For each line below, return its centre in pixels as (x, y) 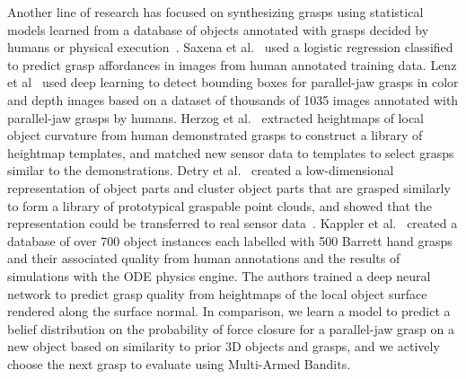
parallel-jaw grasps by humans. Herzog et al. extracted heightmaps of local (216, 117)
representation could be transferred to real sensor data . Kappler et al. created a (233, 223)
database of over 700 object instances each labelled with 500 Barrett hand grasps (230, 240)
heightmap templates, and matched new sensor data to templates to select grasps (231, 152)
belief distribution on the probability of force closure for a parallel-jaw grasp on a (231, 328)
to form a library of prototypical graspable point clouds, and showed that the (220, 205)
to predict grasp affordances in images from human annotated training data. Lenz (232, 64)
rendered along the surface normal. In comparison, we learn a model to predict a (229, 311)
